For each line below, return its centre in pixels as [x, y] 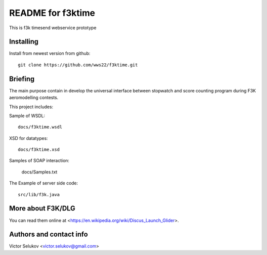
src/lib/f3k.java [39, 194]
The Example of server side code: [44, 183]
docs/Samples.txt [40, 172]
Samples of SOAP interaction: [39, 161]
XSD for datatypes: [28, 138]
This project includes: [31, 107]
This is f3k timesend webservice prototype [53, 28]
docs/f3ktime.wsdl [40, 127]
